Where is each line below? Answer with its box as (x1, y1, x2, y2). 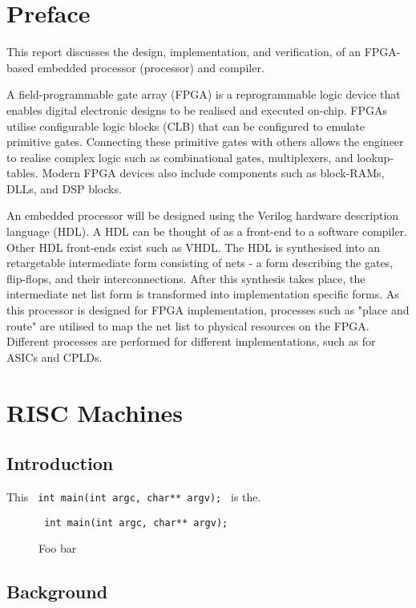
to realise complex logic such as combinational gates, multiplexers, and (6, 148, 353, 165)
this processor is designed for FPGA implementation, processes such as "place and (6, 302, 410, 318)
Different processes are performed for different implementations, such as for (6, 333, 376, 350)
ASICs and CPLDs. (6, 348, 103, 365)
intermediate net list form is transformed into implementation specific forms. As (6, 286, 399, 302)
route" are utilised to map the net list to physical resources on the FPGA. (6, 317, 370, 334)
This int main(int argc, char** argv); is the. (6, 488, 261, 505)
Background (6, 579, 108, 604)
